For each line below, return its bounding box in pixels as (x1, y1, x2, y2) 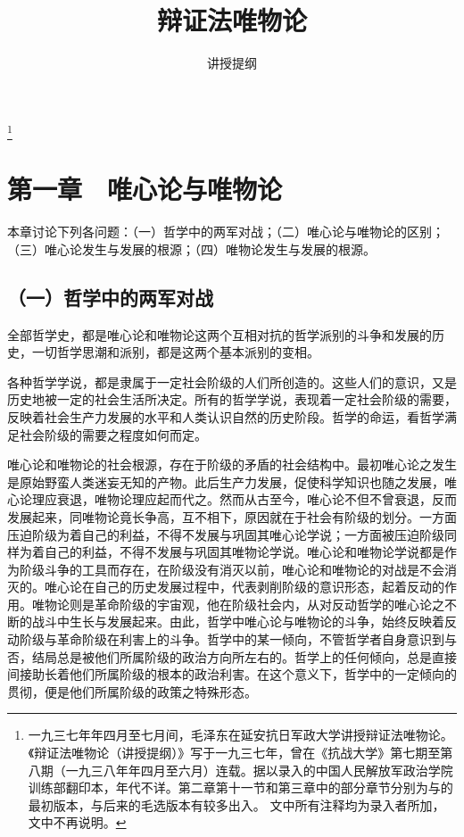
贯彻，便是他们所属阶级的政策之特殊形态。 (7, 682, 257, 700)
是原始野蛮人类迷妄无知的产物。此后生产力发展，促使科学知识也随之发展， (7, 472, 444, 491)
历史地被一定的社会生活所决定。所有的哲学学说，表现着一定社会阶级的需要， (7, 390, 457, 409)
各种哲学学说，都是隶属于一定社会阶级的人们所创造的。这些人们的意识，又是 (7, 372, 457, 391)
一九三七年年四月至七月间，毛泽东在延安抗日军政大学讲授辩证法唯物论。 (28, 725, 453, 744)
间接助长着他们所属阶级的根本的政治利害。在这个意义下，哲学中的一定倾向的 (7, 665, 457, 684)
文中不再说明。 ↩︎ (28, 813, 127, 832)
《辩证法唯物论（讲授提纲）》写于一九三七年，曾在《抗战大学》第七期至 (28, 743, 441, 762)
